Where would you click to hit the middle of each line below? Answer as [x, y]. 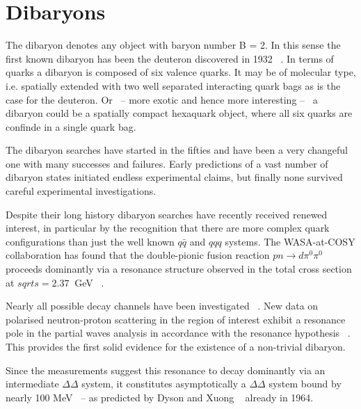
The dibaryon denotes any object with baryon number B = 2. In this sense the [173, 45]
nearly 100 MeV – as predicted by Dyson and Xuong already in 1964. [160, 397]
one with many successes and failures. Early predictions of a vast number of [167, 163]
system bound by [305, 384]
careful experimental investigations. [81, 191]
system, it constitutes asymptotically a [164, 384]
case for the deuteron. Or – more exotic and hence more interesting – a [162, 99]
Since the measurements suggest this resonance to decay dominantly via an [166, 370]
